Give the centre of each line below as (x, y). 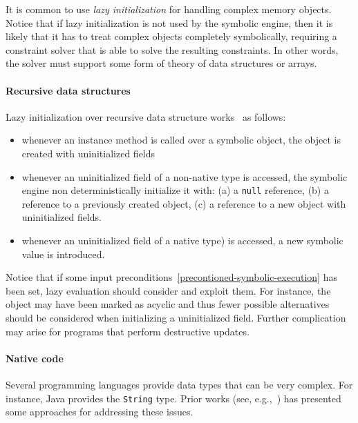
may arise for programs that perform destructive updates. (128, 331)
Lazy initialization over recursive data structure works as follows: (146, 116)
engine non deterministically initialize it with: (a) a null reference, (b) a (175, 190)
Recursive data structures (68, 90)
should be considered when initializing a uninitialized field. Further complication (176, 317)
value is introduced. (63, 254)
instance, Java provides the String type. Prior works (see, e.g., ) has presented (173, 398)
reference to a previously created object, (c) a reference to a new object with (184, 203)
